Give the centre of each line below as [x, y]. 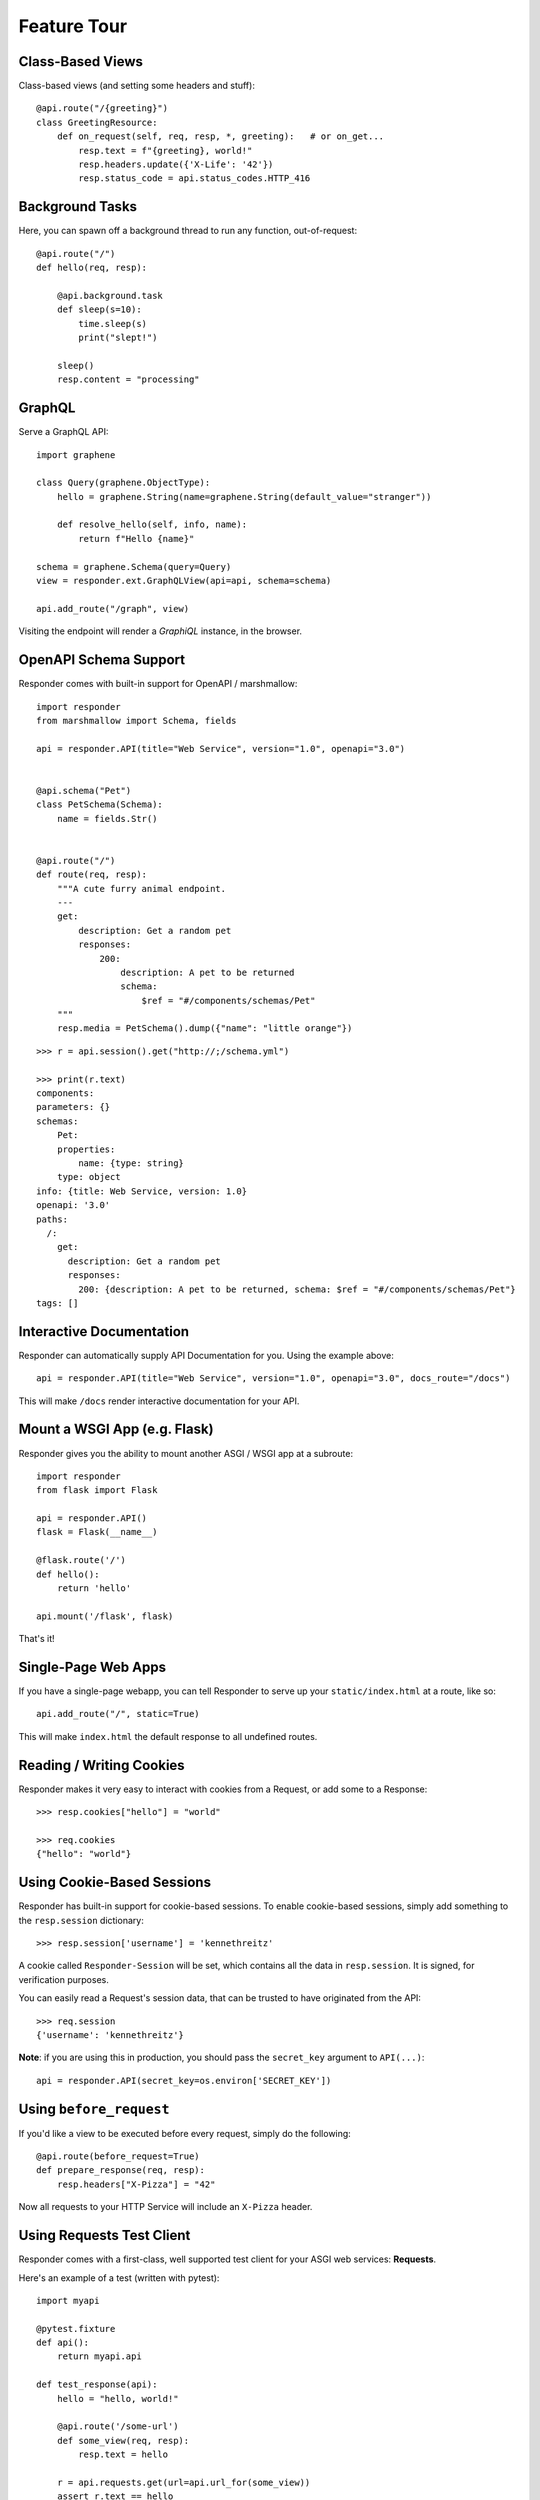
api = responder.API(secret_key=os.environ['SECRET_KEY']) [184, 2080]
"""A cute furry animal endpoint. [141, 888]
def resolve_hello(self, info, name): [152, 524]
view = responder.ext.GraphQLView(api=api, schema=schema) [184, 581]
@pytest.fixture [76, 2328]
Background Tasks [78, 206]
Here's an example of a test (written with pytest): [119, 2277]
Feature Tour [73, 26]
